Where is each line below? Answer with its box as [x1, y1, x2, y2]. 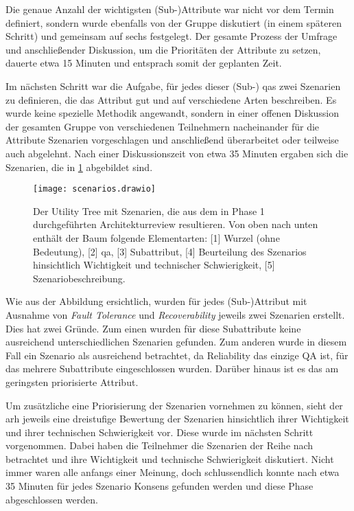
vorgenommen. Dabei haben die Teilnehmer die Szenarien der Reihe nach [5, 438, 314, 453]
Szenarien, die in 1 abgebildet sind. [5, 159, 153, 174]
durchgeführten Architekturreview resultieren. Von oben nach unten [33, 217, 318, 231]
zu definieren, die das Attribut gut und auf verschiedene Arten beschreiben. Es [5, 92, 337, 106]
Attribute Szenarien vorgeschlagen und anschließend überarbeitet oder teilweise [5, 133, 339, 147]
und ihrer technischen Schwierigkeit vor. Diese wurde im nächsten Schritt [5, 424, 314, 439]
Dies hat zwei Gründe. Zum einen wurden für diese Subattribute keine [5, 321, 301, 335]
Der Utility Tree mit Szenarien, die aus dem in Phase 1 [33, 203, 265, 218]
